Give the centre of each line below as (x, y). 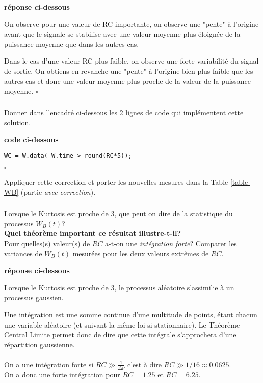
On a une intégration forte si (49, 364)
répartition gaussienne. (40, 344)
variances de (23, 253)
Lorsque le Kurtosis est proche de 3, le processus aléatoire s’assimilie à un (119, 287)
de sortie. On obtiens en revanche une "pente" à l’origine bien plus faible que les (129, 70)
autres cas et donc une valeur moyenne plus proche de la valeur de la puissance (127, 81)
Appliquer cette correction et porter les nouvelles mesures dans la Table (116, 182)
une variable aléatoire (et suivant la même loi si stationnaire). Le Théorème (122, 324)
